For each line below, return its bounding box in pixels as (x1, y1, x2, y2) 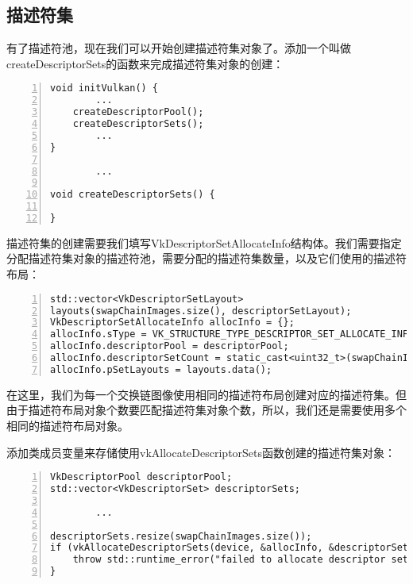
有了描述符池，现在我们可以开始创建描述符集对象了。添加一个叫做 (6, 40, 351, 56)
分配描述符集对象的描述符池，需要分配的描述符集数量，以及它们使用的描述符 (6, 250, 407, 267)
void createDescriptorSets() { (50, 189, 215, 201)
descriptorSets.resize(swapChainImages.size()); (50, 530, 312, 542)
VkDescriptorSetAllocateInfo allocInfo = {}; (50, 317, 295, 328)
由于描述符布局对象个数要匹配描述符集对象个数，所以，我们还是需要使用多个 (6, 401, 407, 418)
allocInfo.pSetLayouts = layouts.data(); (50, 363, 272, 375)
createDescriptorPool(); (72, 106, 204, 118)
